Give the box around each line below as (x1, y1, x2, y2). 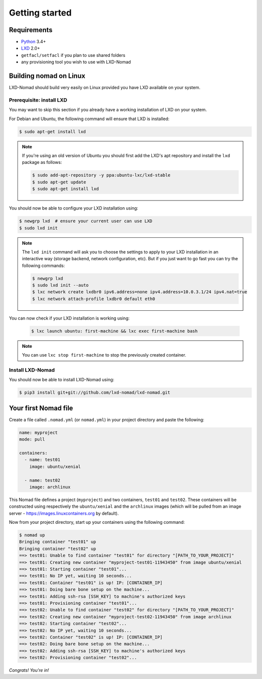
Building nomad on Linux (9, 72, 85, 80)
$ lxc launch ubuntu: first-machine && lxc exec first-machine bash (31, 328, 198, 334)
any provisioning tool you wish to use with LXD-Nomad (21, 59, 131, 65)
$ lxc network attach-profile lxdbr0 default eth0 (32, 296, 155, 302)
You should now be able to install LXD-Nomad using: (9, 377, 115, 383)
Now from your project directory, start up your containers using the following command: (9, 519, 185, 525)
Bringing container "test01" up (19, 539, 97, 545)
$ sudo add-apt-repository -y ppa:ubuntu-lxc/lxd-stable (32, 173, 171, 178)
